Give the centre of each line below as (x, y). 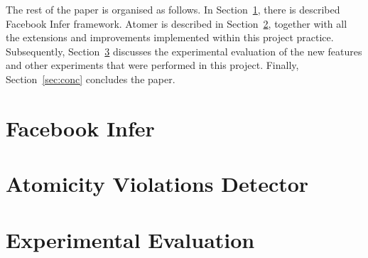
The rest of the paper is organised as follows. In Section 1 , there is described (173, 9)
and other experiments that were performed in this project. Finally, (152, 65)
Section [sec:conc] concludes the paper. (91, 79)
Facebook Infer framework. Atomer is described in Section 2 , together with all (177, 23)
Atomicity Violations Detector (157, 184)
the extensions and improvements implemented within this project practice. (170, 37)
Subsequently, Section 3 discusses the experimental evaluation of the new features (184, 51)
